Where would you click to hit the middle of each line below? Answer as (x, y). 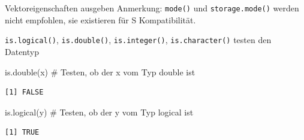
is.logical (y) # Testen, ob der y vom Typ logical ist (99, 112)
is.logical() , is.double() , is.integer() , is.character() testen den (138, 40)
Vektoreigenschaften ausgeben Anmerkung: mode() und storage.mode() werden (152, 8)
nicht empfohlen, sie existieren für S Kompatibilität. (100, 19)
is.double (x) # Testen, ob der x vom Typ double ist (100, 71)
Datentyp (22, 51)
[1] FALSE (24, 92)
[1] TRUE (22, 133)
